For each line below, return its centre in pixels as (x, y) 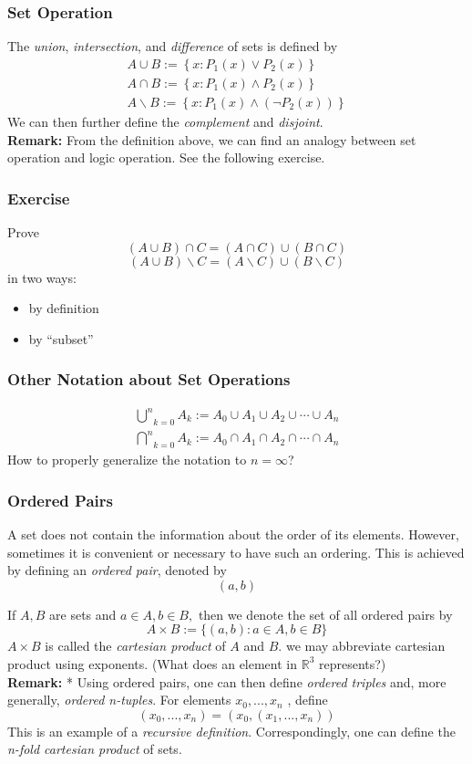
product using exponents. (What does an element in (153, 663)
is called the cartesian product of (135, 646)
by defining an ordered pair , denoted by (117, 570)
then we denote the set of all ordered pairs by (325, 614)
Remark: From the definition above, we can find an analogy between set (212, 139)
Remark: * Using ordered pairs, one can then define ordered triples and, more (227, 681)
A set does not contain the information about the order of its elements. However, (233, 534)
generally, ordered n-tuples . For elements (119, 700)
